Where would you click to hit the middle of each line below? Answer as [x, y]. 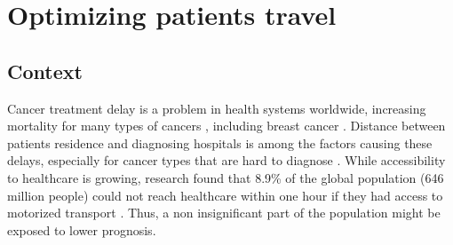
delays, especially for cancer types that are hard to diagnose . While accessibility [226, 160]
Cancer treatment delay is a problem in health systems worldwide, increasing [217, 108]
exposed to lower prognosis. [82, 229]
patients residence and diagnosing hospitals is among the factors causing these [220, 142]
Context [45, 71]
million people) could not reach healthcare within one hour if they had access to [225, 195]
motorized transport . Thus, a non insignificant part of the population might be [224, 213]
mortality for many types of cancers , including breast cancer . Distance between [226, 126]
